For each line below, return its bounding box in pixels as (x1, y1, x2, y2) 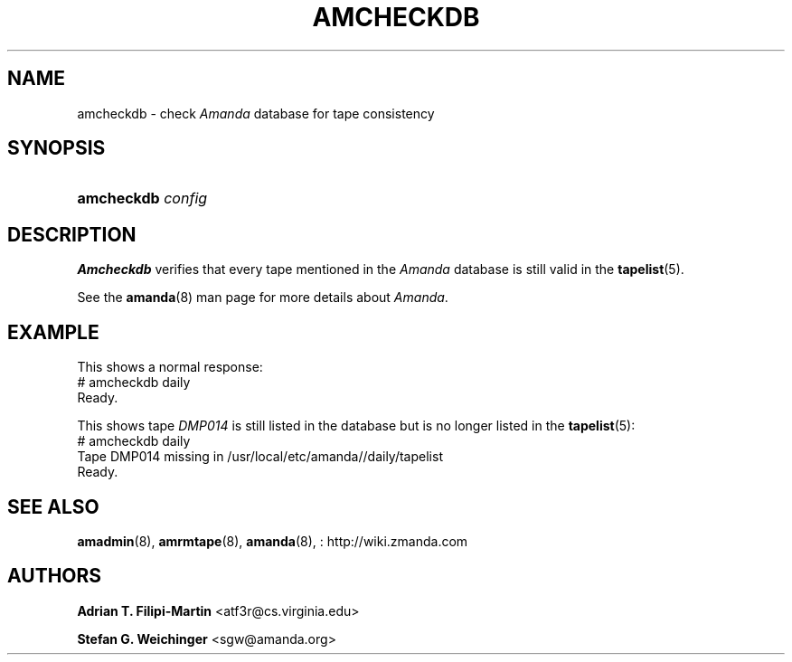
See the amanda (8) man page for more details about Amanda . (77, 289, 448, 306)
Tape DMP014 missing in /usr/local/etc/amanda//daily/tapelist (77, 449, 443, 465)
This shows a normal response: (77, 359, 263, 375)
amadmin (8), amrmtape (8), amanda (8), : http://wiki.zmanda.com (77, 533, 468, 549)
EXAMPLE (7, 320, 99, 344)
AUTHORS (7, 564, 102, 588)
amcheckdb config (77, 189, 208, 208)
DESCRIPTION (7, 222, 137, 246)
